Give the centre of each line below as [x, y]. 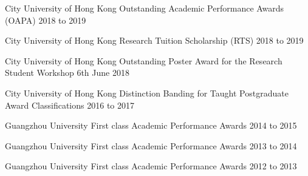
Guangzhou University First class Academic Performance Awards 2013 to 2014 [151, 145]
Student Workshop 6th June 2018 [67, 73]
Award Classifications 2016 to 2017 [70, 105]
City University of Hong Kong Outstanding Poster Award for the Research [144, 60]
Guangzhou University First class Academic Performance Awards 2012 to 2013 [151, 166]
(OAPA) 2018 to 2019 [46, 20]
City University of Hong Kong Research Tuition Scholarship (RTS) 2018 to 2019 [154, 40]
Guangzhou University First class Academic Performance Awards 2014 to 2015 [151, 125]
